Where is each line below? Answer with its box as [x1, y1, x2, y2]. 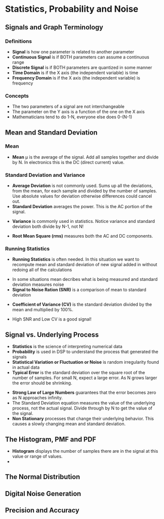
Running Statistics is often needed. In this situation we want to [12, 256, 140, 262]
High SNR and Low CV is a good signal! [12, 316, 92, 322]
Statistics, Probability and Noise [5, 3, 139, 15]
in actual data [12, 364, 40, 370]
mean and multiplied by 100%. [12, 307, 73, 313]
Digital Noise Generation [5, 490, 81, 498]
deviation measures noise [12, 281, 65, 288]
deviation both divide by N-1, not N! [12, 223, 84, 229]
